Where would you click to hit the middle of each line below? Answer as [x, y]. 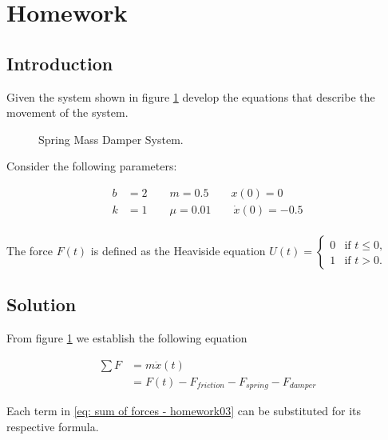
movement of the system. [67, 112]
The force [30, 251]
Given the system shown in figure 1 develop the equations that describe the [191, 96]
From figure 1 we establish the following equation [127, 338]
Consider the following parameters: [92, 166]
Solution [42, 304]
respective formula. [53, 426]
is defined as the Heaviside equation [178, 251]
